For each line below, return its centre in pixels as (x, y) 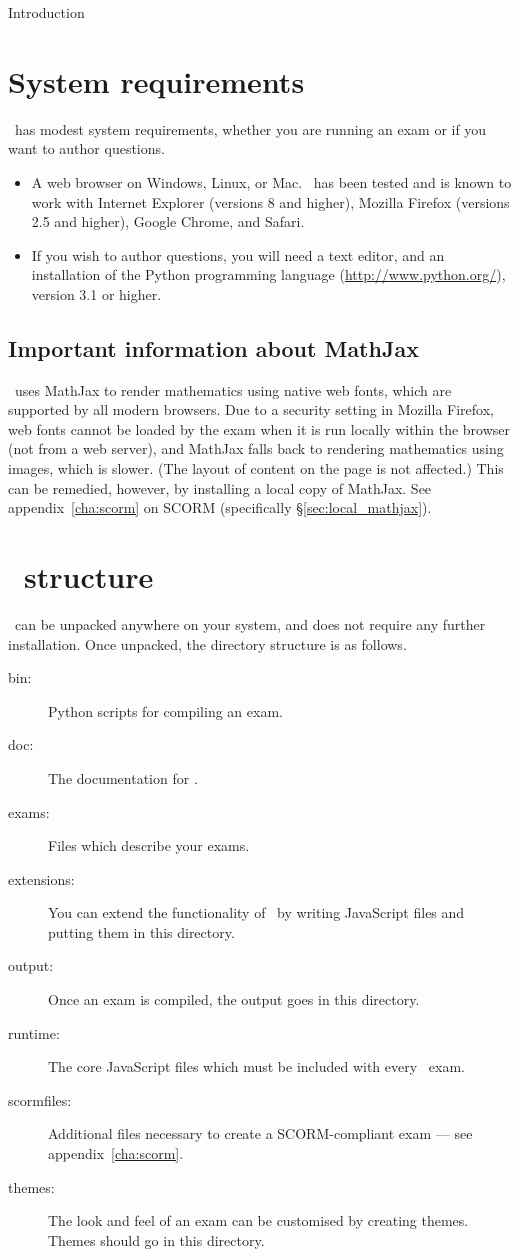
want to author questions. (86, 148)
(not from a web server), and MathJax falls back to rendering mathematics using (256, 448)
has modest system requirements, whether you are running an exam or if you (250, 128)
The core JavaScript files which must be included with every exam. (256, 1066)
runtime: (34, 1032)
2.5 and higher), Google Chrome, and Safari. (168, 221)
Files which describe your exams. (149, 845)
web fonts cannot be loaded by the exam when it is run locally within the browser (259, 428)
